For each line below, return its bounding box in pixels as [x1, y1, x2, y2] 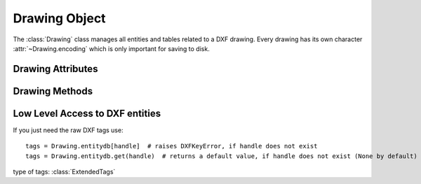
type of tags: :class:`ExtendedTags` [13, 168, 116, 176]
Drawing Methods [13, 85, 93, 97]
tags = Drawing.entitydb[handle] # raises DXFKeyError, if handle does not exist [25, 142, 318, 150]
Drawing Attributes [13, 63, 98, 75]
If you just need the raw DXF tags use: [13, 126, 123, 134]
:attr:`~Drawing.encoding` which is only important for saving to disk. [13, 44, 210, 52]
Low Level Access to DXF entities [13, 107, 161, 119]
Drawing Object [13, 10, 106, 26]
